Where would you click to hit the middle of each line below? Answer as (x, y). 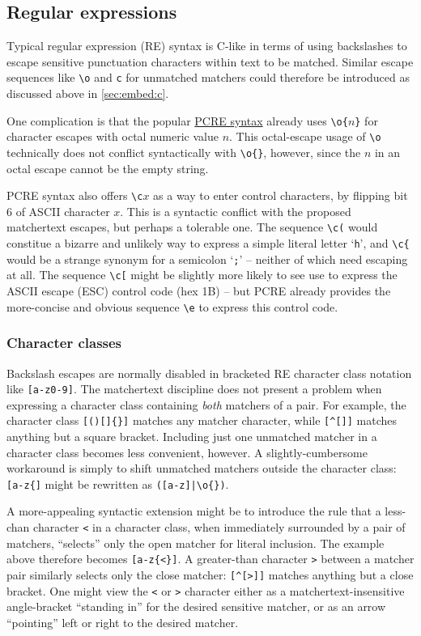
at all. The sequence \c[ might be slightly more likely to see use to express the (202, 275)
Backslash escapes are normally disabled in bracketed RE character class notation (209, 373)
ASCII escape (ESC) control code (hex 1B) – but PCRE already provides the (199, 291)
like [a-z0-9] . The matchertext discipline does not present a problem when (194, 389)
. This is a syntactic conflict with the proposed (236, 211)
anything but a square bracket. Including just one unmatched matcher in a (192, 437)
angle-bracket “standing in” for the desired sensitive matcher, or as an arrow (196, 606)
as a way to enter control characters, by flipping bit (281, 195)
